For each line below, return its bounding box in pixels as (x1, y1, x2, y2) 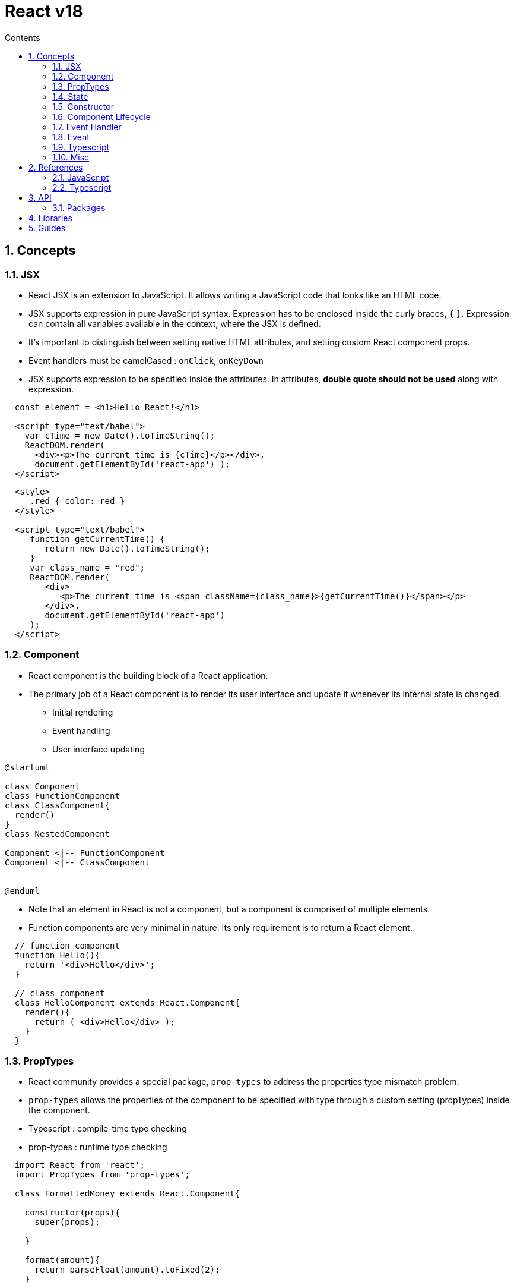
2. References (28, 162, 83, 172)
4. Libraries (28, 212, 72, 223)
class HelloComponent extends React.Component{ (14, 997, 240, 1007)
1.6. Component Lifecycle (52, 111, 151, 122)
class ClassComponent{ (5, 800, 110, 810)
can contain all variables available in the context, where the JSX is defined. (28, 318, 321, 329)
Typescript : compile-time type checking (28, 1123, 187, 1134)
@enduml (5, 886, 40, 896)
